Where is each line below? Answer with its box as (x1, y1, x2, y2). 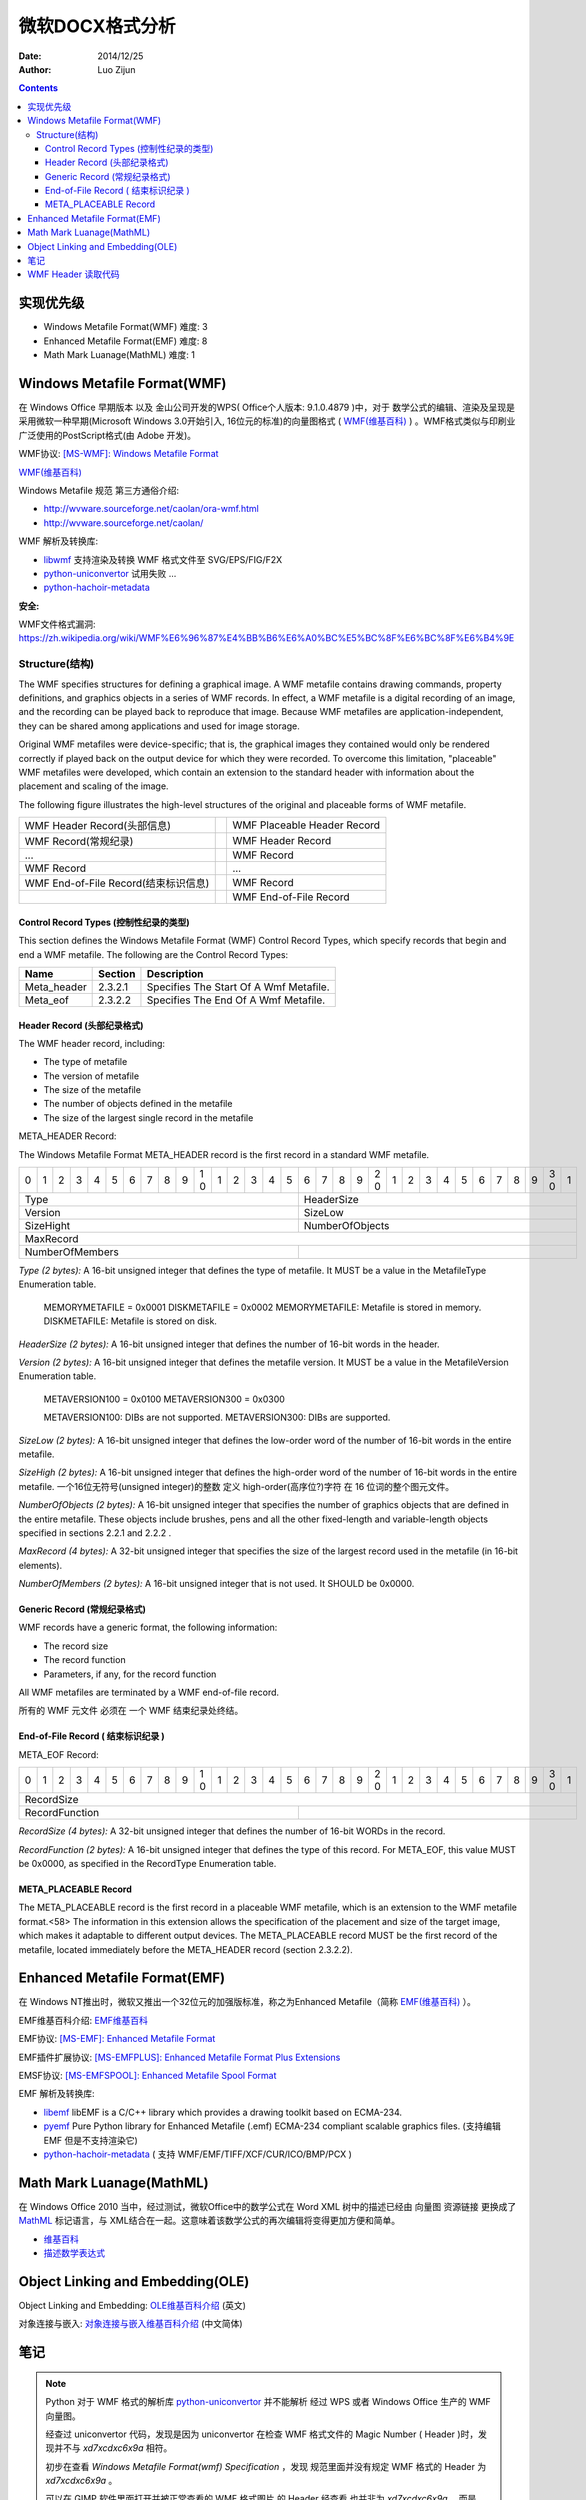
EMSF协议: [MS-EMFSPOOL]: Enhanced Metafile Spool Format (18, 2070, 277, 2081)
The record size (43, 1640, 109, 1652)
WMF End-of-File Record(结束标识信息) (24, 876, 210, 890)
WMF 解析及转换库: (18, 535, 99, 547)
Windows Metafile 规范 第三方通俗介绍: (18, 484, 180, 496)
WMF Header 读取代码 (27, 268, 120, 280)
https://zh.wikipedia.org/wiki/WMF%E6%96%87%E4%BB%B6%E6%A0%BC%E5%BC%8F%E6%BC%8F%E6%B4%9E (18, 632, 515, 644)
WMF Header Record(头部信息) (24, 819, 172, 833)
